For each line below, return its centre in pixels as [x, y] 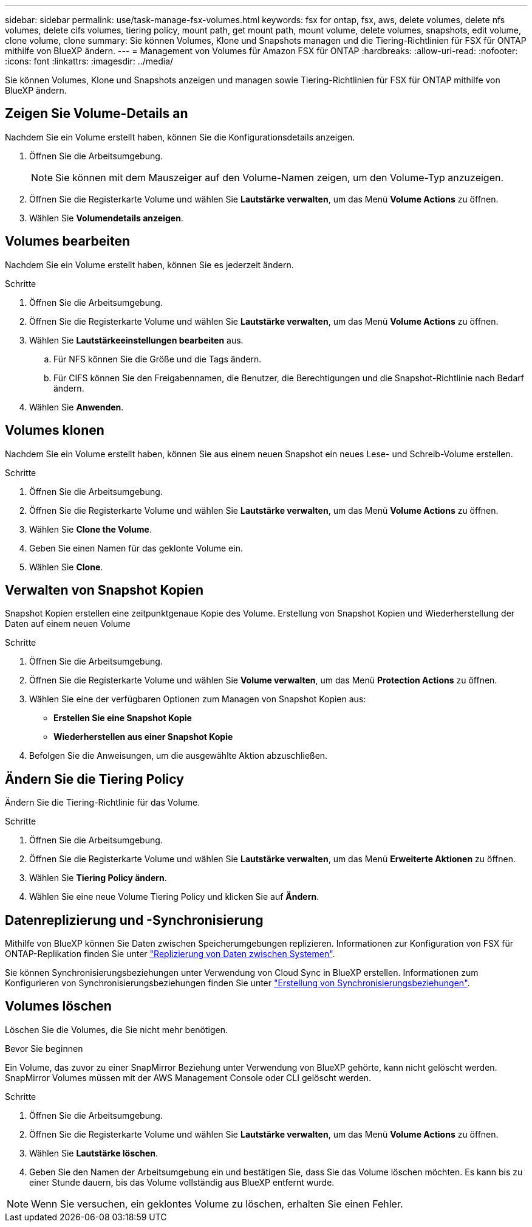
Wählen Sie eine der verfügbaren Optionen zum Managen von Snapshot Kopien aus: [198, 699]
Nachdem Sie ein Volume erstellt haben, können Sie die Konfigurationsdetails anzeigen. [180, 137]
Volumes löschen [58, 1006]
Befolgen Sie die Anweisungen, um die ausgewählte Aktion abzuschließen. [179, 756]
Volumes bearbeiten [67, 241]
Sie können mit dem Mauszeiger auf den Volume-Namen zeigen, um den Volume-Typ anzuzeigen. [280, 177]
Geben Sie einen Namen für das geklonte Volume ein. [136, 548]
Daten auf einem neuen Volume [68, 624]
